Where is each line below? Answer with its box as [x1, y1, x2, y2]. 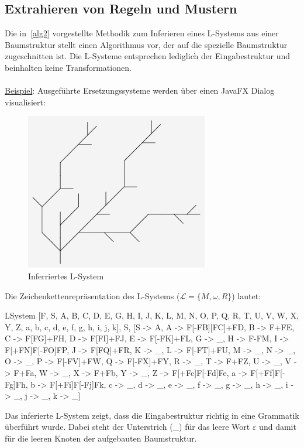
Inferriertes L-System [28, 269, 104, 282]
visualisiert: [5, 95, 46, 108]
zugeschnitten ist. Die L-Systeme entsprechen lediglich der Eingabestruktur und [5, 50, 291, 62]
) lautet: [232, 289, 261, 302]
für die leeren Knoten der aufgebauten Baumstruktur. [5, 432, 197, 444]
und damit [259, 420, 296, 433]
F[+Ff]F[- [250, 367, 285, 379]
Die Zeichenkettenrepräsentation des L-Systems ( [5, 289, 180, 302]
